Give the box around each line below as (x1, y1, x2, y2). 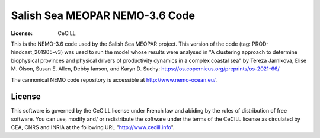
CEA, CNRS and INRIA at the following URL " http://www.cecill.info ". (11, 124, 175, 131)
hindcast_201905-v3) (11, 49, 63, 56)
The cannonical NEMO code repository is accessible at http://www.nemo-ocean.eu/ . (11, 76, 217, 83)
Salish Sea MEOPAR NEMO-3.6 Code (11, 9, 196, 22)
